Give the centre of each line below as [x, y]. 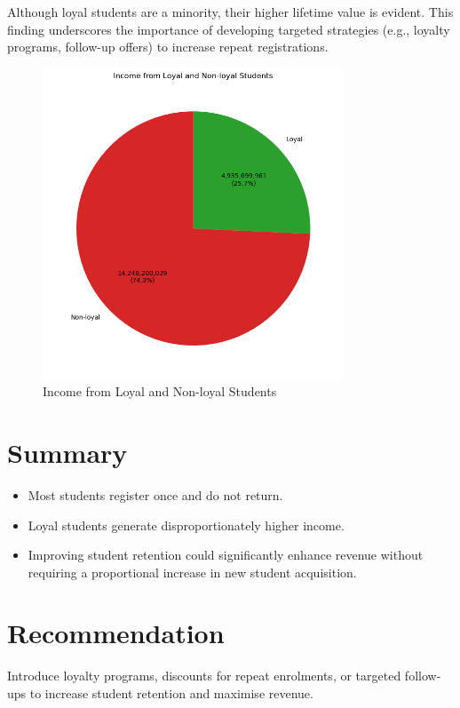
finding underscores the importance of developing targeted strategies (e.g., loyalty [229, 29]
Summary [67, 452]
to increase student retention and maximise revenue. [171, 693]
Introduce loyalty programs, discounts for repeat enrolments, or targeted [204, 676]
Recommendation [116, 633]
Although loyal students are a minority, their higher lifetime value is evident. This [230, 12]
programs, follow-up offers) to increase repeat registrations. [168, 47]
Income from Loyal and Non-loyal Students [160, 391]
